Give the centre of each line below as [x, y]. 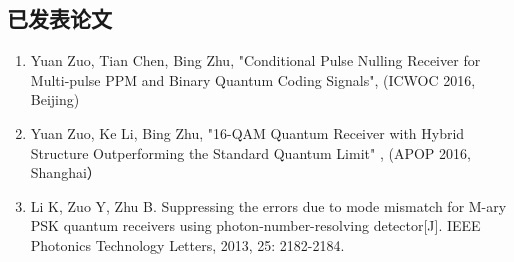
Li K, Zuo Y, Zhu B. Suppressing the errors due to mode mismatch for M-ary [268, 205]
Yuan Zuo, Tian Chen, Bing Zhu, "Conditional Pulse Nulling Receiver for [255, 60]
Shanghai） [65, 172]
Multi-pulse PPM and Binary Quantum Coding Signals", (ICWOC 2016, [253, 79]
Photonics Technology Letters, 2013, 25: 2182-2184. [187, 244]
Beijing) [55, 99]
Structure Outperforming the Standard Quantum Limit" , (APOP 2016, [250, 152]
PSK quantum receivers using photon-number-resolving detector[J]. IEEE [255, 225]
